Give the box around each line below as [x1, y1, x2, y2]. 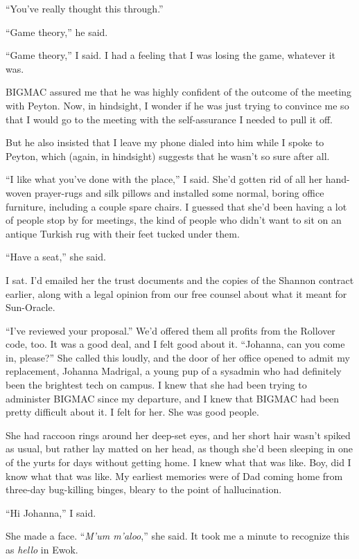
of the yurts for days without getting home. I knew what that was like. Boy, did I [6, 455, 351, 470]
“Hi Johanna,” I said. [6, 505, 96, 520]
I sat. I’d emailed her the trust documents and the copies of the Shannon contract [6, 272, 354, 287]
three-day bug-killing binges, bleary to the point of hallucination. [6, 482, 282, 497]
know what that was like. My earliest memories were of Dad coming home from [6, 468, 343, 483]
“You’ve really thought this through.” [6, 1, 164, 15]
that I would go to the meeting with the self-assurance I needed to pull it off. [6, 112, 333, 126]
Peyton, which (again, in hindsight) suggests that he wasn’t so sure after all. [6, 148, 330, 163]
